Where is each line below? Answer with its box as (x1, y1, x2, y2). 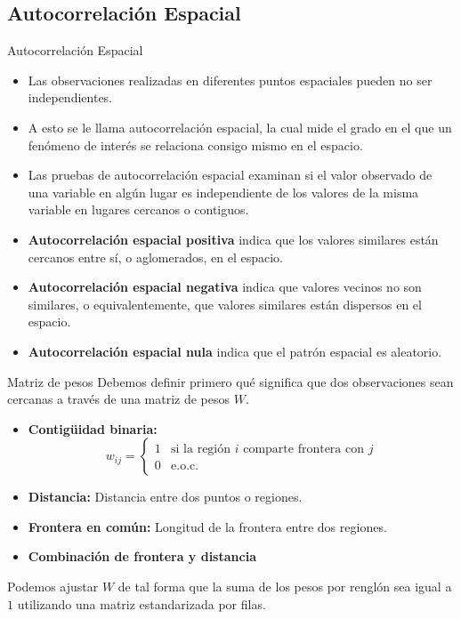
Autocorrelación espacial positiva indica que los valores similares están (28, 229, 439, 248)
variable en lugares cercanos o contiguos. (28, 200, 249, 219)
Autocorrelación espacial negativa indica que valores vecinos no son (28, 277, 422, 296)
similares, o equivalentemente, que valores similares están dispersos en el (28, 294, 422, 313)
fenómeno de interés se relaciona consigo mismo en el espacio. (28, 135, 363, 154)
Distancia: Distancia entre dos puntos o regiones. (28, 487, 303, 506)
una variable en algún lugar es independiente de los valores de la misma (28, 182, 419, 201)
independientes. (28, 88, 113, 107)
